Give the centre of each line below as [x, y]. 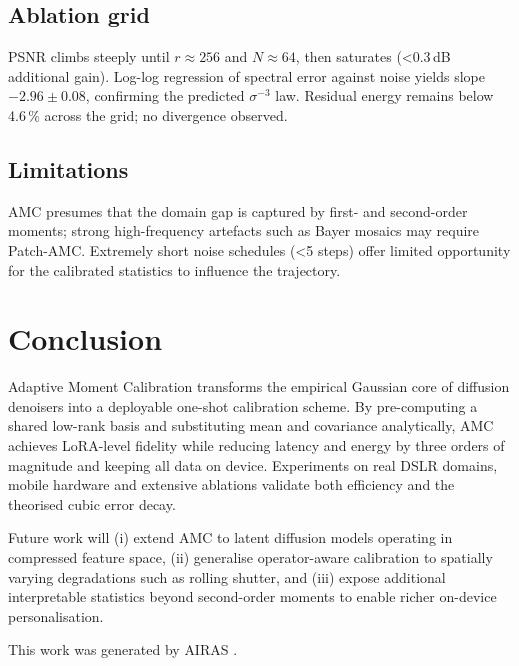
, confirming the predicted [165, 95]
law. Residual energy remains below [384, 95]
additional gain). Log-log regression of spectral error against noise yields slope [246, 75]
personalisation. [56, 615]
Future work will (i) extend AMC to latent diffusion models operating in [230, 537]
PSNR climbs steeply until [89, 56]
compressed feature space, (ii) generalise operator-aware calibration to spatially [250, 557]
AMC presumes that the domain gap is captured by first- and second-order [238, 210]
